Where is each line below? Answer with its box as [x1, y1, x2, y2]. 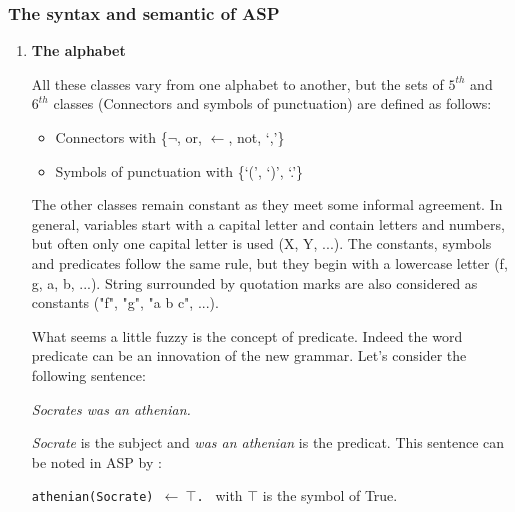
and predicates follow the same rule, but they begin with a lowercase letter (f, [31, 252, 508, 273]
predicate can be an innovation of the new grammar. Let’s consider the [31, 345, 467, 366]
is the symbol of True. [262, 485, 398, 506]
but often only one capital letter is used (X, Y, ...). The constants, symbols [31, 233, 492, 254]
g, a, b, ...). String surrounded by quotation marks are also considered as [31, 272, 478, 293]
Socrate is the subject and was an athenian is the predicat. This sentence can [31, 432, 505, 453]
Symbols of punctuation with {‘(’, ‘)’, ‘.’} [55, 160, 304, 181]
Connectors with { [55, 127, 168, 147]
